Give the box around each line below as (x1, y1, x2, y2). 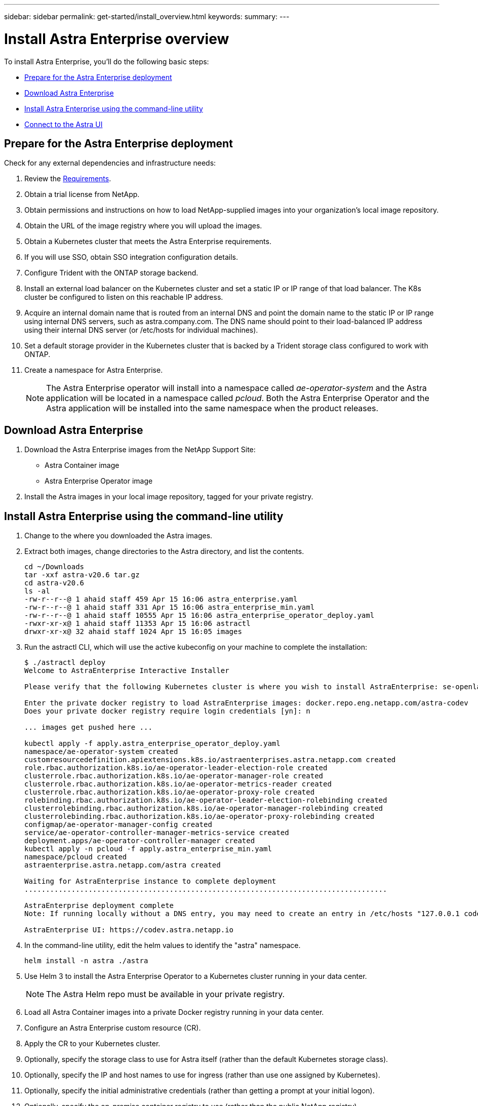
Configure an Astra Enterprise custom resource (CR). (24, 1023, 201, 1033)
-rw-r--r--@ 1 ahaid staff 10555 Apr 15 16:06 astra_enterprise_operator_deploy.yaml (24, 611, 375, 620)
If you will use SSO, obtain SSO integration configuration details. (24, 253, 238, 262)
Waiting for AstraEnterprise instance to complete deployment (24, 877, 276, 886)
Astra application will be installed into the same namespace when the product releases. (46, 403, 379, 414)
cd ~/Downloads (24, 563, 85, 571)
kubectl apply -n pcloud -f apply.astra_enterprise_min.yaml (24, 845, 272, 853)
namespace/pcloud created (24, 853, 127, 861)
